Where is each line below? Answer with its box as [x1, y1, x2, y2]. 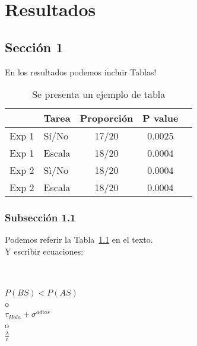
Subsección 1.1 [5, 210, 76, 225]
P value [142, 111, 179, 125]
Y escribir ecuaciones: [5, 245, 84, 257]
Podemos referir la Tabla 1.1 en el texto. [5, 233, 153, 246]
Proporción [80, 111, 134, 125]
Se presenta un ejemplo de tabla [32, 87, 166, 101]
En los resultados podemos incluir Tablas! [5, 65, 157, 78]
